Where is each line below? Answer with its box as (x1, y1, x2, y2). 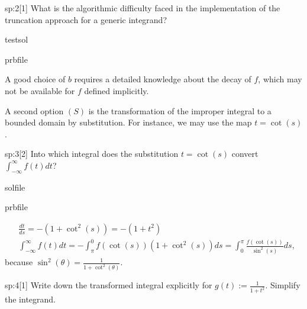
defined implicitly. (84, 84, 149, 96)
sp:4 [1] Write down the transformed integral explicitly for (5, 279, 212, 291)
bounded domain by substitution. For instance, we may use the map (5, 116, 252, 128)
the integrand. (5, 293, 56, 305)
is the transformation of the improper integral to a (88, 104, 272, 117)
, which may (258, 73, 302, 85)
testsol (5, 33, 28, 46)
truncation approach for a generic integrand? (5, 13, 167, 25)
